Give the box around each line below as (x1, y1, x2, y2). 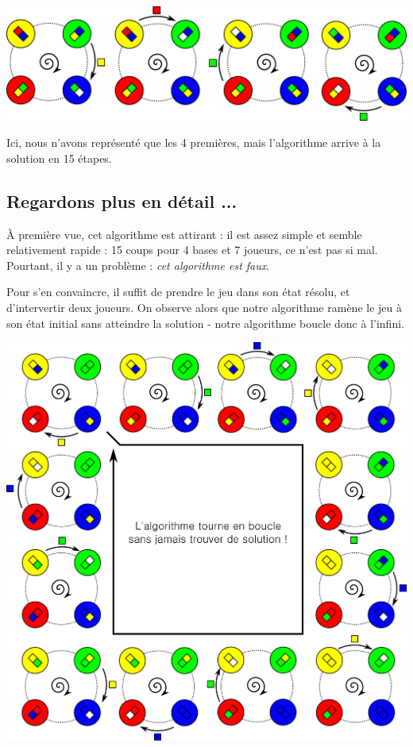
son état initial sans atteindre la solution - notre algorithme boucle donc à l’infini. (6, 314, 404, 331)
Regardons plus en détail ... (6, 188, 237, 213)
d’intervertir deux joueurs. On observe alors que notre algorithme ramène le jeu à (6, 299, 402, 316)
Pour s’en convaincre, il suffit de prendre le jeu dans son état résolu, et (6, 283, 350, 300)
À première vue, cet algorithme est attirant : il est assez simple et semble (6, 225, 362, 242)
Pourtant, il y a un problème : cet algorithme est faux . (6, 256, 270, 273)
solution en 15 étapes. (6, 149, 112, 166)
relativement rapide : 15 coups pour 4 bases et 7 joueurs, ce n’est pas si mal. (6, 241, 378, 258)
